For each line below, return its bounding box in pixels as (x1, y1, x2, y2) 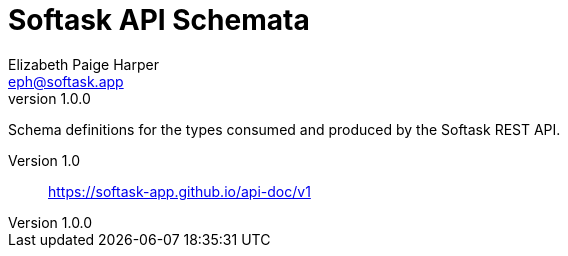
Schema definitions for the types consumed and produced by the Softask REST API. (8, 120, 561, 138)
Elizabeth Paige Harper (8, 55, 159, 73)
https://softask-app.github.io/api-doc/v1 (48, 182, 311, 200)
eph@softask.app (8, 72, 124, 90)
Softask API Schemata (8, 3, 310, 37)
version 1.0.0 (8, 89, 91, 107)
